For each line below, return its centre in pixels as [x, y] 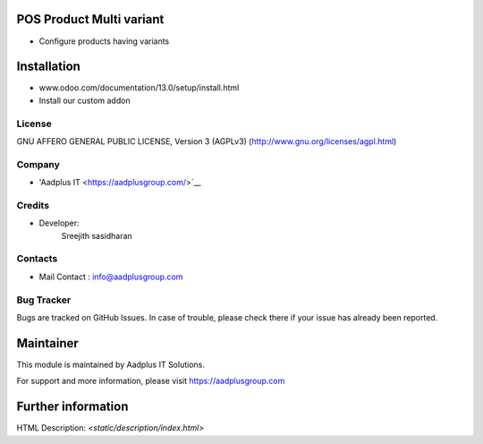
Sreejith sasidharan [97, 235]
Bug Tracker [44, 300]
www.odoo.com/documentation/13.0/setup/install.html [139, 88]
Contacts [37, 259]
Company [38, 164]
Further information [72, 407]
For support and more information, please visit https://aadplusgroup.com [151, 381]
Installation [48, 67]
